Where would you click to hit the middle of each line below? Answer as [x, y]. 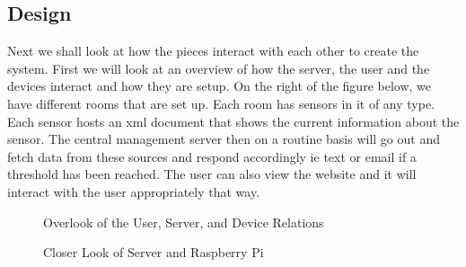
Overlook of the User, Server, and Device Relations [184, 222]
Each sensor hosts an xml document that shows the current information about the [233, 121]
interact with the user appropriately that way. [134, 191]
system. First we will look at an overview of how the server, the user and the [219, 68]
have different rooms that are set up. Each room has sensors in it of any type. [221, 103]
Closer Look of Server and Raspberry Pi [154, 252]
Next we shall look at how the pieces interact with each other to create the [213, 51]
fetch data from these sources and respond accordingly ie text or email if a [212, 156]
